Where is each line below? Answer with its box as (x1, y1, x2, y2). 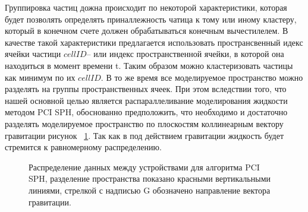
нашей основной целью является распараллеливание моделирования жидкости (5, 94, 288, 106)
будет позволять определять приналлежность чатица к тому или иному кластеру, (5, 12, 297, 25)
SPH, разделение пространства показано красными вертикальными (29, 172, 271, 185)
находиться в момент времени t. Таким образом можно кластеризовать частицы (5, 59, 293, 71)
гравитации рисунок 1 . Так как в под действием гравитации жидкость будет (5, 129, 284, 141)
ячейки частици (5, 48, 61, 60)
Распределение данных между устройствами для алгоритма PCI (29, 160, 260, 173)
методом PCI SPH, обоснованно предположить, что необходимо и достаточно (5, 106, 288, 118)
